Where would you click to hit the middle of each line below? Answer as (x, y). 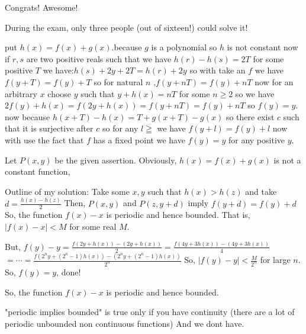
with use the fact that (44, 139)
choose (59, 93)
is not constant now (262, 47)
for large (275, 260)
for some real (93, 227)
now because (28, 116)
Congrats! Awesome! (41, 7)
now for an (274, 81)
